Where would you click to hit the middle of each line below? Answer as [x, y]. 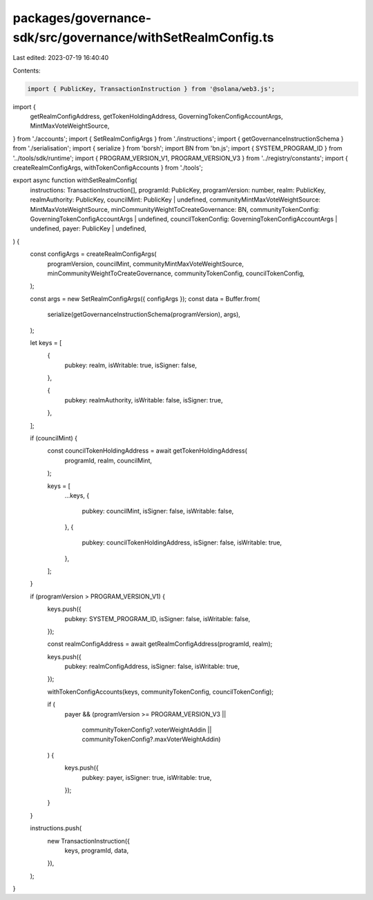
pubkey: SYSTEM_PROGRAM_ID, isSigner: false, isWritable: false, [157, 618]
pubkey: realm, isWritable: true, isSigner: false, [131, 365]
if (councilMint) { [54, 438]
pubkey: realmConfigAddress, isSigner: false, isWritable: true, [152, 667]
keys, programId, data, [97, 850]
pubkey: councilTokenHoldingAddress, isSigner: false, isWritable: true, [182, 542]
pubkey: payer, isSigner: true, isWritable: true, [147, 777]
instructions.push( [56, 828]
